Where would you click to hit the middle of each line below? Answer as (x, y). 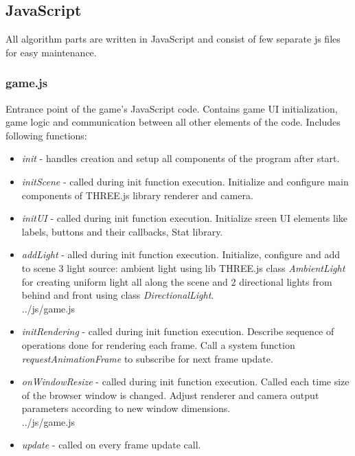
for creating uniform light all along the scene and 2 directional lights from (177, 281)
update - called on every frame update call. (111, 445)
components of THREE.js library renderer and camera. (137, 195)
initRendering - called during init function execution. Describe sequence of (178, 331)
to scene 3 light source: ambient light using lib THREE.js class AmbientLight (183, 267)
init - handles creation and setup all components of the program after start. (181, 158)
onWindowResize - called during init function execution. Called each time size (185, 381)
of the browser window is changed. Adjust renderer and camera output (170, 395)
